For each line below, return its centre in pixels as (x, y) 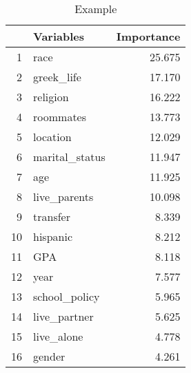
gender (49, 356)
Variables (59, 36)
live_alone (58, 336)
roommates (60, 117)
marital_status (69, 157)
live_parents (63, 196)
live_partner (63, 316)
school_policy (67, 296)
